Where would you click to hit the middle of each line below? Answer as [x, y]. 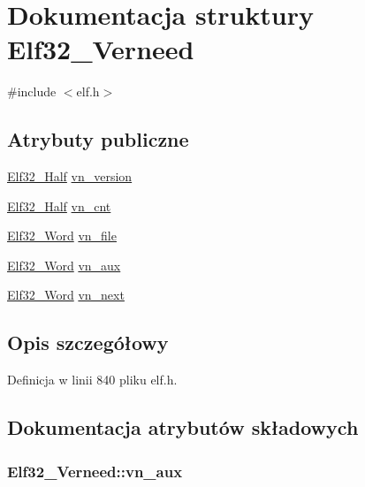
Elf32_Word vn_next [66, 295]
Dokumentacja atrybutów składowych [183, 427]
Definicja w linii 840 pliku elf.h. [92, 380]
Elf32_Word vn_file [62, 236]
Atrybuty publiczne [98, 139]
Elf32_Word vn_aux [64, 265]
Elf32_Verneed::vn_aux [95, 471]
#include [32, 91]
